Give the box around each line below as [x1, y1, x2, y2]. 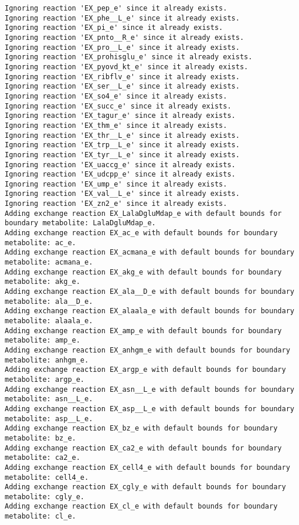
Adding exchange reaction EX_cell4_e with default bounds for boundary [5, 463, 290, 472]
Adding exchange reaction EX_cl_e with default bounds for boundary [5, 502, 278, 511]
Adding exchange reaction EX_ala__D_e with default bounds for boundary [5, 287, 294, 296]
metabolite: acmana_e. [5, 258, 93, 267]
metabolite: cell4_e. [5, 473, 89, 482]
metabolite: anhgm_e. [5, 355, 89, 364]
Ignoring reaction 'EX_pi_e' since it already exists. [5, 23, 223, 32]
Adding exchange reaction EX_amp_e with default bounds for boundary [5, 326, 282, 335]
